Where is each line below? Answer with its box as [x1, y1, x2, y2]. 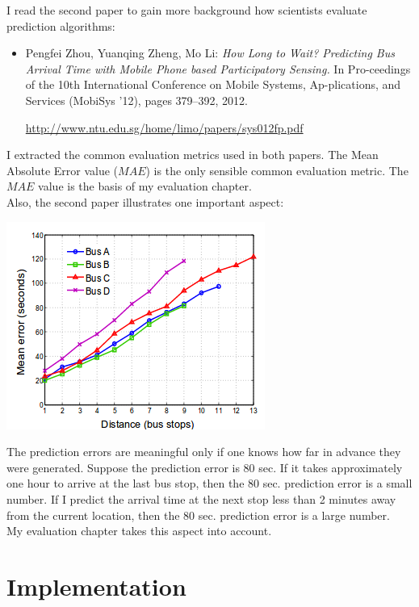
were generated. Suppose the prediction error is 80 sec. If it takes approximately [6, 458, 403, 475]
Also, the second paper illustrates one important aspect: [6, 193, 284, 210]
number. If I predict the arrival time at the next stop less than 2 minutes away [6, 490, 396, 507]
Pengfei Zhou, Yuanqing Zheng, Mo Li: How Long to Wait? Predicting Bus [25, 44, 395, 61]
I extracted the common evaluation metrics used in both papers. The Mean [6, 146, 379, 163]
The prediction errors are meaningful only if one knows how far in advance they [6, 443, 401, 460]
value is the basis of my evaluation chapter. [38, 178, 252, 195]
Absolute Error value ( [6, 161, 119, 178]
